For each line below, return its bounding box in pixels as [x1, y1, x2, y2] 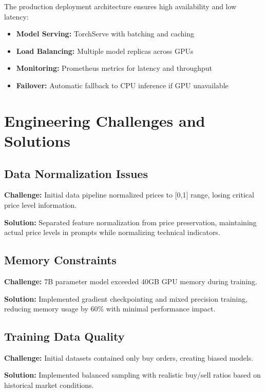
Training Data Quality [4, 328, 125, 344]
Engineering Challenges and [4, 110, 205, 131]
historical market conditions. [4, 380, 94, 390]
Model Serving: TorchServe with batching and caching [16, 28, 194, 39]
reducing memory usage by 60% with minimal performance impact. [4, 303, 216, 314]
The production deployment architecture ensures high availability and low [4, 1, 237, 11]
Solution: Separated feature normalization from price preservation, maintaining [4, 217, 257, 227]
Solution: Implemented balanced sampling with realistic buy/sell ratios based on [4, 369, 261, 380]
